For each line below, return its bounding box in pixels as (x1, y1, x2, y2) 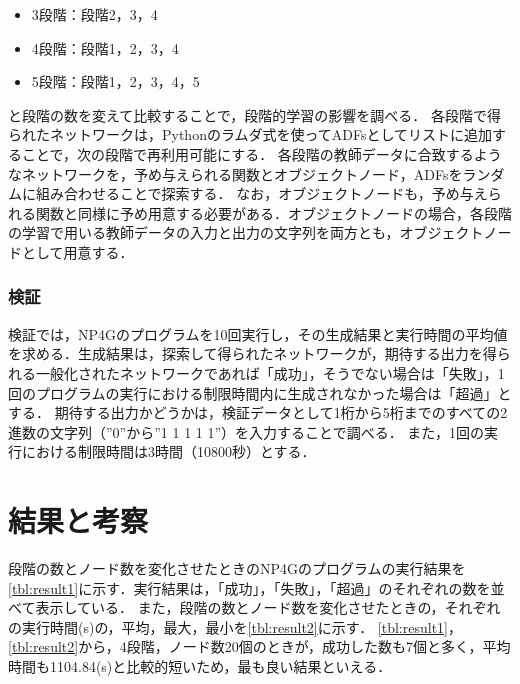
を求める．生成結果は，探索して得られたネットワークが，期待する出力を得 (8, 343, 497, 364)
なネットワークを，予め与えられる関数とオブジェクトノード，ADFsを (8, 163, 463, 184)
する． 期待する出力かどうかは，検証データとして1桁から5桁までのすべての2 (8, 402, 508, 423)
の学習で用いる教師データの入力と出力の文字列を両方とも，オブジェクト (8, 222, 484, 243)
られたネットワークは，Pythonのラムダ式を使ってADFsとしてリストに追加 (8, 124, 493, 145)
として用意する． (21, 241, 134, 262)
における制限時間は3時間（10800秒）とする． (21, 441, 316, 462)
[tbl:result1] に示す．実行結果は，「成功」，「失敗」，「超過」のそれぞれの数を (8, 577, 491, 598)
